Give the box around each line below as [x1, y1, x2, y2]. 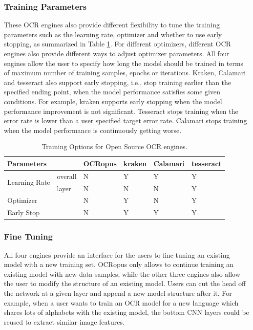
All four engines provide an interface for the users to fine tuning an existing [4, 249, 230, 260]
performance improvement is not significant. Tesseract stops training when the [4, 106, 238, 116]
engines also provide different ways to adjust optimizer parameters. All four [4, 48, 230, 58]
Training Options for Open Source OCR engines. [42, 141, 188, 152]
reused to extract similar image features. [4, 316, 125, 327]
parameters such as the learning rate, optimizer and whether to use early [4, 29, 222, 39]
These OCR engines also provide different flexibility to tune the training [4, 20, 220, 30]
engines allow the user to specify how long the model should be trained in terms [4, 58, 244, 68]
